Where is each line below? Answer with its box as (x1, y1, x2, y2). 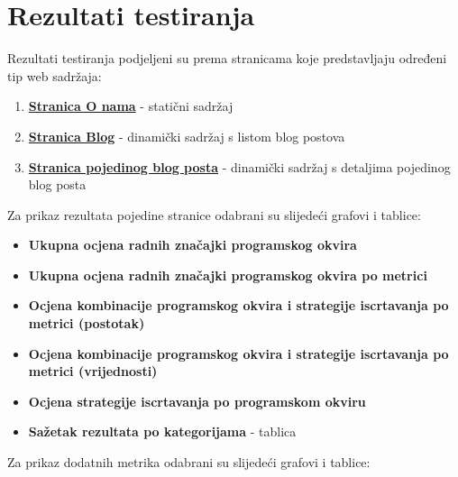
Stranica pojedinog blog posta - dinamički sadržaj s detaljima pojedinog (28, 157, 451, 176)
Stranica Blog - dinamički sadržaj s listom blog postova (28, 126, 345, 145)
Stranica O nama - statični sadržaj (28, 96, 234, 115)
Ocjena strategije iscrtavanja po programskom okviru (28, 391, 366, 410)
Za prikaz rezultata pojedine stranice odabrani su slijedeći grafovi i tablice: (7, 205, 421, 224)
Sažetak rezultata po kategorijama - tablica (28, 422, 297, 441)
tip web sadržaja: (7, 66, 102, 85)
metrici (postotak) (28, 314, 145, 333)
